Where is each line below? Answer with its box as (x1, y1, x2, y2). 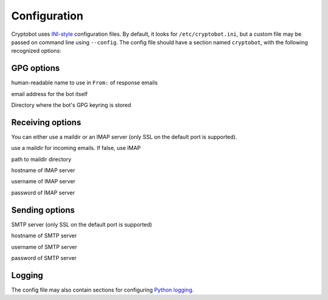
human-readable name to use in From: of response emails (11, 79, 158, 86)
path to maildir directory (11, 155, 72, 163)
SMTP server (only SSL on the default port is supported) (11, 220, 152, 228)
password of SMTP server (11, 254, 77, 261)
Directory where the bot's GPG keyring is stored (11, 101, 132, 109)
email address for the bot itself (11, 90, 88, 97)
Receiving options (11, 117, 81, 128)
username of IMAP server (11, 178, 76, 185)
